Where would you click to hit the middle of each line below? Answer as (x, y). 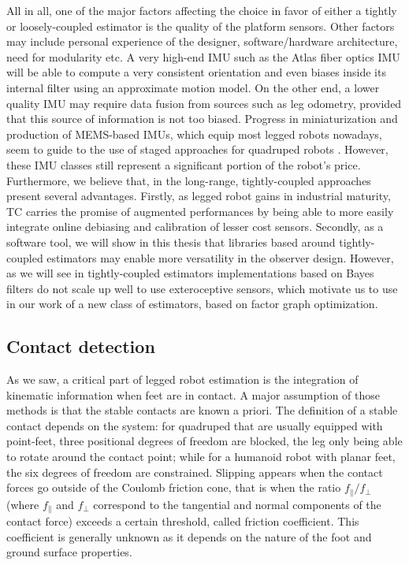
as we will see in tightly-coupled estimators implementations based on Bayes (190, 273)
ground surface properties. (69, 552)
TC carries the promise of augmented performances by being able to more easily (200, 211)
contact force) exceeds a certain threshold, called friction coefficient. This (183, 521)
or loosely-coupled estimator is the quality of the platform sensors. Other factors (201, 26)
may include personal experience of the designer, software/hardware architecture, (202, 41)
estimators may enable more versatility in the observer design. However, (220, 257)
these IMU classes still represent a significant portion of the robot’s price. (184, 164)
